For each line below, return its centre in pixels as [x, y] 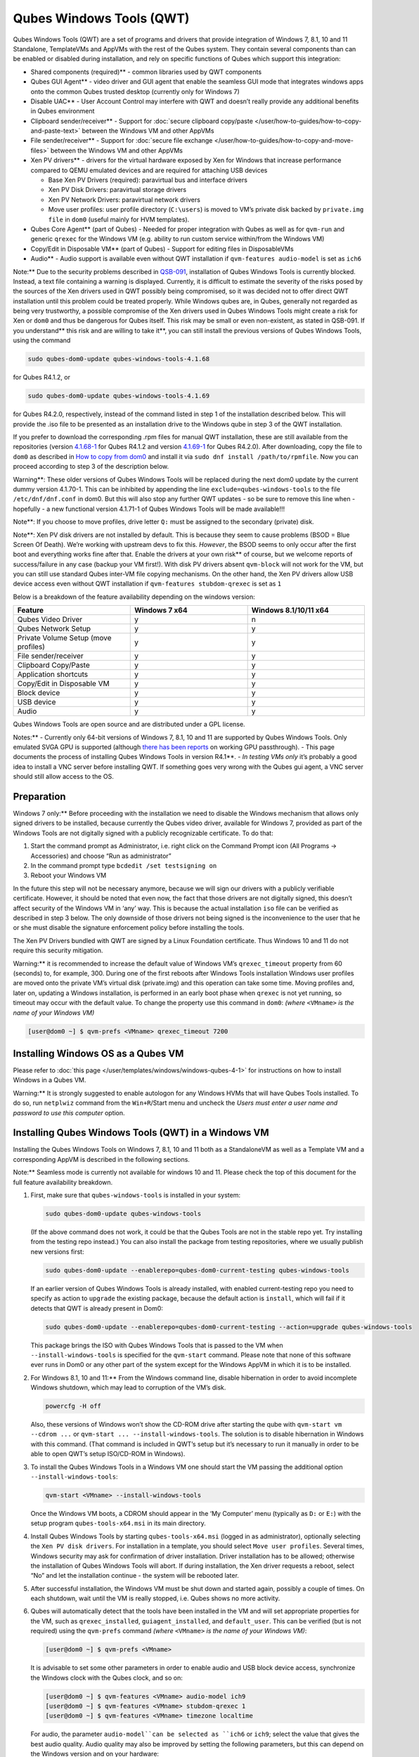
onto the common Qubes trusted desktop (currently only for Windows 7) [135, 91]
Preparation [39, 797]
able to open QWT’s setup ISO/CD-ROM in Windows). [108, 1454]
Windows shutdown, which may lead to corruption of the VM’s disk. [128, 1387]
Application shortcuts [53, 675]
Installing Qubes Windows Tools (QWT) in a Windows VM [141, 1133]
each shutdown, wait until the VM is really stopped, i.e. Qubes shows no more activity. [155, 1598]
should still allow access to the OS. [63, 777]
